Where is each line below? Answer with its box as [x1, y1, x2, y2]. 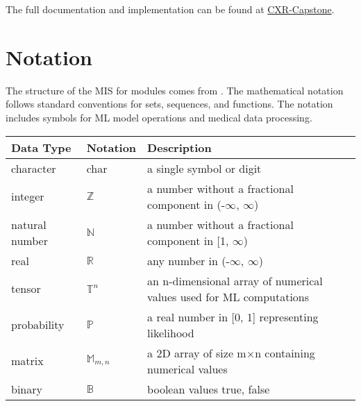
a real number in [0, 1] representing [147, 308, 319, 325]
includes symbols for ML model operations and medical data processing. [6, 110, 312, 124]
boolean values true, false [147, 380, 270, 397]
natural [11, 216, 47, 232]
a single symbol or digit [147, 160, 262, 176]
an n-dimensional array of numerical [147, 272, 323, 289]
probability [11, 316, 65, 332]
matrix [11, 353, 44, 369]
